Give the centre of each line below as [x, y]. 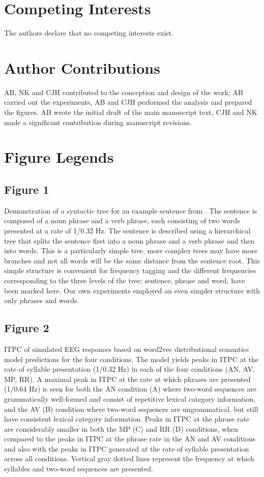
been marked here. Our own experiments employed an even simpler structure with [132, 290]
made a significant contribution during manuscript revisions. [98, 122]
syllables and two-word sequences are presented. [79, 469]
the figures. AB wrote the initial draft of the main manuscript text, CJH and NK [131, 112]
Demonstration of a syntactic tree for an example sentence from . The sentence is [131, 210]
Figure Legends [59, 157]
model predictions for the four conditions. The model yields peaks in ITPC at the [131, 359]
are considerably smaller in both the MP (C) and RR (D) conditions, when [121, 428]
